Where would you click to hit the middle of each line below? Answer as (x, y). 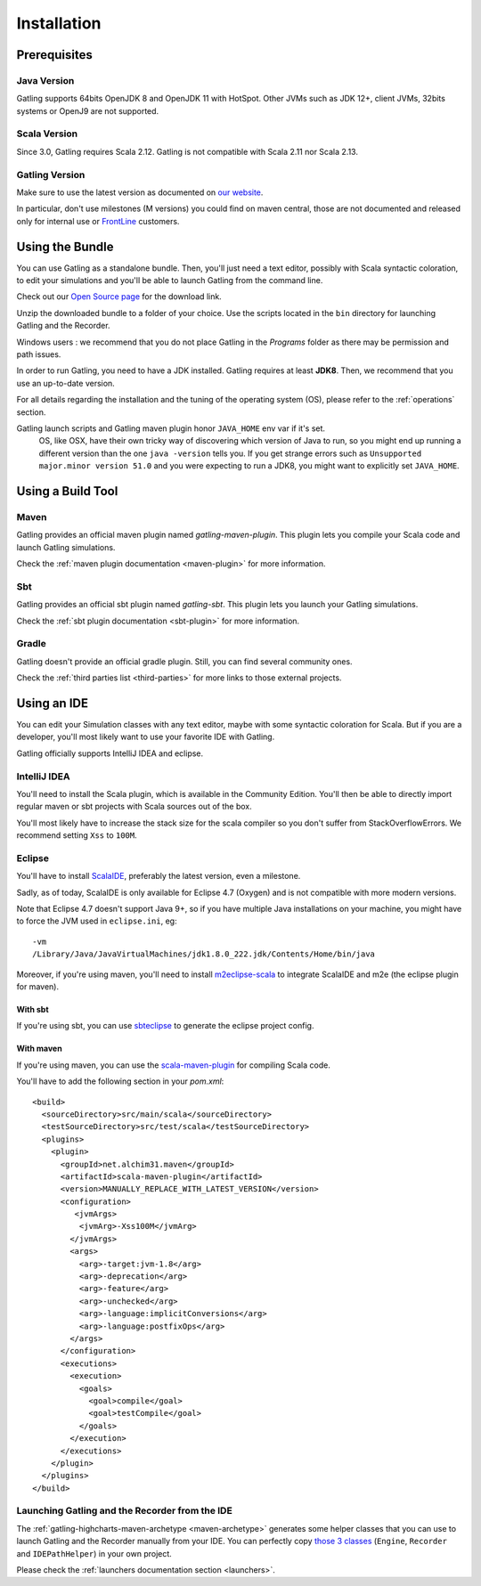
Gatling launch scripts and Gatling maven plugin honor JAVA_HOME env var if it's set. (171, 428)
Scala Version (47, 134)
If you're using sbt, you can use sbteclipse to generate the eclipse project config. (165, 1026)
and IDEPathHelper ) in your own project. (94, 1553)
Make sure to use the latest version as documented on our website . (140, 192)
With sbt (33, 1010)
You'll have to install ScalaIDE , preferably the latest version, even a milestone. (159, 876)
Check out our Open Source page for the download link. (119, 297)
